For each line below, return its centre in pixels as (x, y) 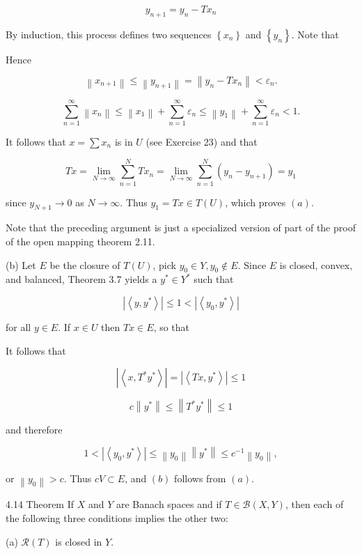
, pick (164, 264)
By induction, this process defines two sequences (109, 34)
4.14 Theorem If (40, 504)
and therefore (34, 430)
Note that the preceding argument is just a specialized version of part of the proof (181, 228)
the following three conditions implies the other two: (117, 518)
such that (214, 279)
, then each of (314, 504)
